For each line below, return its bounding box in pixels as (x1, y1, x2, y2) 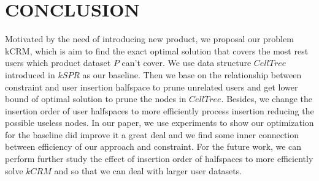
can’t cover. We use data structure (121, 56, 252, 69)
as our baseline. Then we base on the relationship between (82, 68, 302, 81)
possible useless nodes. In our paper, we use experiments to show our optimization (5, 116, 314, 129)
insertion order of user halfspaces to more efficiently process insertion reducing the (5, 104, 314, 117)
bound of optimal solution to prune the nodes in (5, 92, 186, 105)
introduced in (5, 68, 55, 81)
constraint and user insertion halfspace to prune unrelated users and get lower (5, 80, 298, 93)
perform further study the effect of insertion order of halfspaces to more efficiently (5, 152, 313, 165)
